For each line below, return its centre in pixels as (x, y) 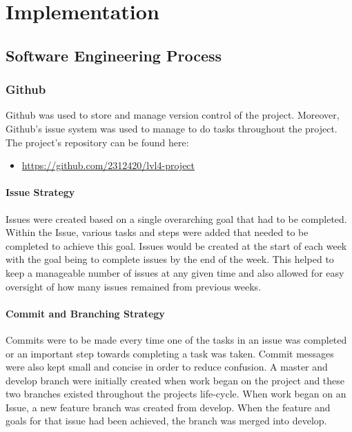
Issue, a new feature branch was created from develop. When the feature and (168, 407)
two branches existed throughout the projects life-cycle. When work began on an (176, 394)
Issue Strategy (40, 192)
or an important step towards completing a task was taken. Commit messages (170, 353)
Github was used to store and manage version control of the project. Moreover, (173, 115)
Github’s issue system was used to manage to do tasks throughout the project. (172, 128)
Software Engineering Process (114, 55)
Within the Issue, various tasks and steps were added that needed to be (157, 232)
